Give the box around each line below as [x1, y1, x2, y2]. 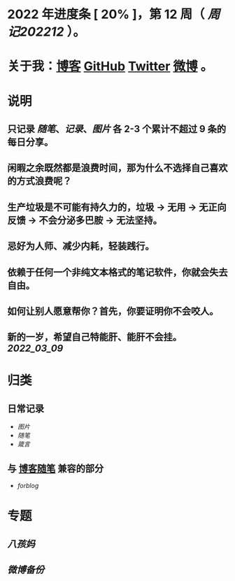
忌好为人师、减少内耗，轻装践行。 [7, 241, 155, 252]
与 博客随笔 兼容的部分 [7, 462, 104, 474]
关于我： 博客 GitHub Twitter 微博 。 [7, 59, 213, 74]
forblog [17, 482, 39, 490]
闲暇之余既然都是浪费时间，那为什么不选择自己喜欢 [7, 162, 228, 174]
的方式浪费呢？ [7, 175, 72, 187]
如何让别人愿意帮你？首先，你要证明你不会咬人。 [7, 305, 219, 317]
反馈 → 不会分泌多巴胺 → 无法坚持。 [7, 214, 162, 226]
